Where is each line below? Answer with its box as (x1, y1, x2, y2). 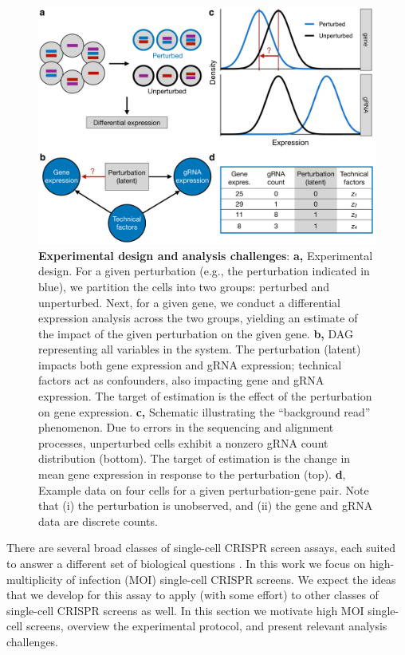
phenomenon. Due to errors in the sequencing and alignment (38, 419, 334, 436)
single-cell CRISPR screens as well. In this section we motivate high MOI (6, 602, 364, 618)
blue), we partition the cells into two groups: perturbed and (38, 278, 330, 294)
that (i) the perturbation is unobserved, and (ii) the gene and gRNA (38, 497, 373, 514)
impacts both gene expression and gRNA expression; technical (38, 356, 342, 373)
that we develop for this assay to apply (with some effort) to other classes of (6, 586, 379, 603)
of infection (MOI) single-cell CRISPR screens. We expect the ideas (66, 570, 396, 587)
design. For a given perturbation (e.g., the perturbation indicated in (38, 262, 370, 279)
